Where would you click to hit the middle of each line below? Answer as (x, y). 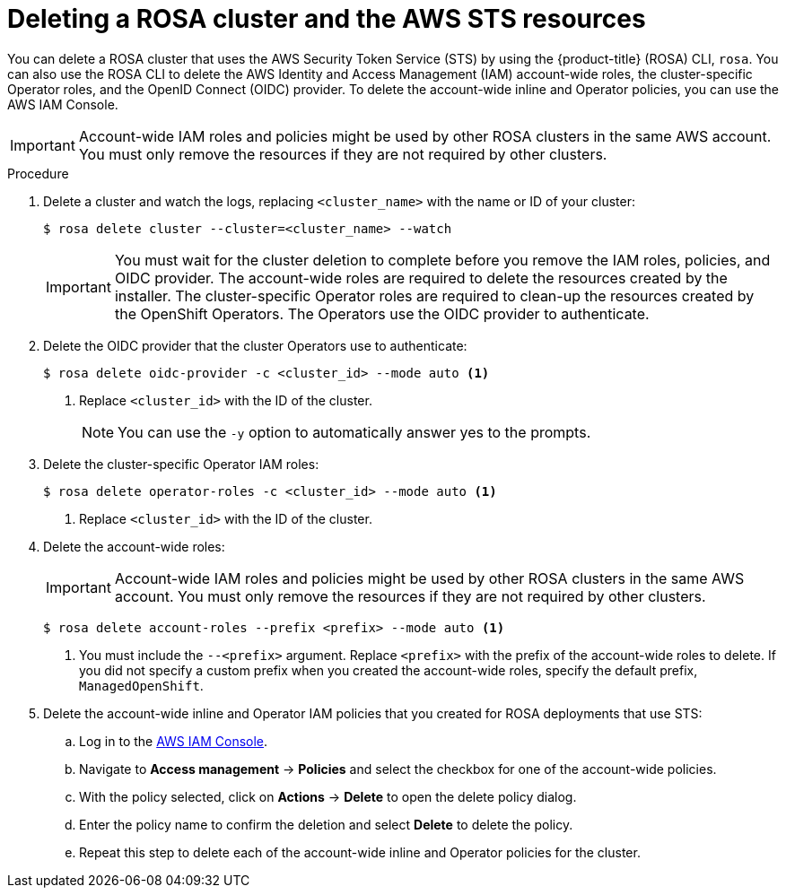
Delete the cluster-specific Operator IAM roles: (181, 464)
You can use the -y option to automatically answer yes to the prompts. (354, 432)
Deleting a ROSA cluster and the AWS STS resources (327, 19)
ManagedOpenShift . (141, 685)
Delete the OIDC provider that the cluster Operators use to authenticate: (255, 345)
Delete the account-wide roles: (134, 546)
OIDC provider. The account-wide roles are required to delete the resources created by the (421, 278)
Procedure (38, 173)
